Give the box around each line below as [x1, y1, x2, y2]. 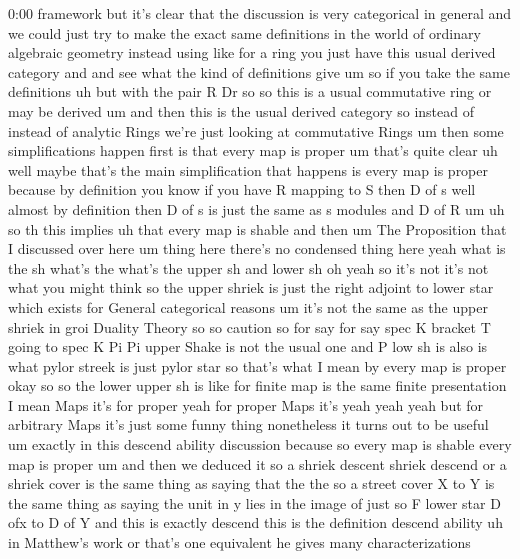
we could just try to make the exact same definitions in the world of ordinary [8, 22, 481, 43]
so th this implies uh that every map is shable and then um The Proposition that [8, 218, 507, 239]
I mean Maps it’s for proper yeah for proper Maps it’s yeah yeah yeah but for [8, 394, 484, 415]
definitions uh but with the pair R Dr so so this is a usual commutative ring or [8, 81, 492, 102]
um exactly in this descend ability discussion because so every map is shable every [8, 434, 512, 455]
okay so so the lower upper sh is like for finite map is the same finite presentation [8, 375, 507, 396]
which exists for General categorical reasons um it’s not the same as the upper [8, 296, 488, 317]
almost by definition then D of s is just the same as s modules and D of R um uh [8, 198, 505, 219]
